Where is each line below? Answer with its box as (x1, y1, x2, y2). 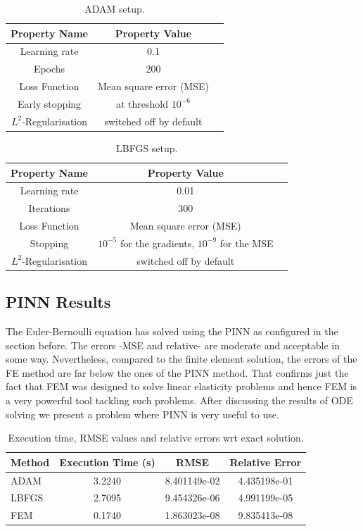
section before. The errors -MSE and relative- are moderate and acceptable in (6, 337, 340, 352)
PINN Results (6, 291, 111, 313)
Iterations (28, 201, 70, 215)
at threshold (115, 96, 168, 111)
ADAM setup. (84, 1, 145, 15)
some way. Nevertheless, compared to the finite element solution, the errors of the (6, 351, 357, 366)
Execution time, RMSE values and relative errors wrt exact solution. (8, 430, 304, 445)
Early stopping (17, 96, 82, 111)
